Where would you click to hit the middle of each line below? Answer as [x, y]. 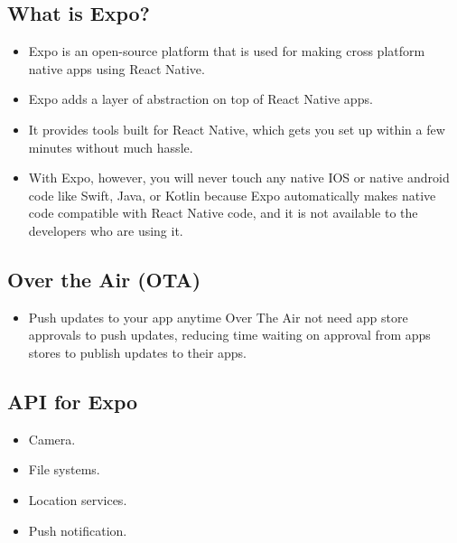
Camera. [52, 439]
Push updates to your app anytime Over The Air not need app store [218, 317]
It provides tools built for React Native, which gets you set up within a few [237, 129]
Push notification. [78, 530]
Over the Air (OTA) [104, 279]
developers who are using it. [106, 230]
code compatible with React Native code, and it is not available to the [223, 213]
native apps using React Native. [117, 68]
